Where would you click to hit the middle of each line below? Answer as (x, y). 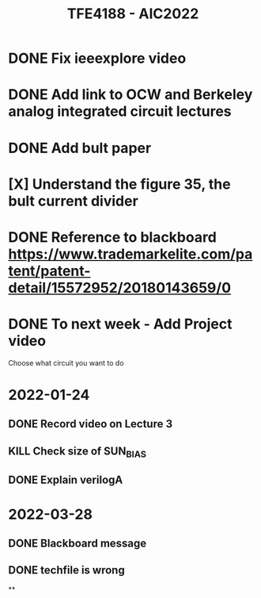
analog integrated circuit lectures (120, 111)
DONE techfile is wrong (66, 571)
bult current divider (73, 201)
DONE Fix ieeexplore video (97, 58)
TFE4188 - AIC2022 (133, 14)
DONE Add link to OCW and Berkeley (130, 95)
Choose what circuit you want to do (66, 362)
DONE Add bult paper (80, 148)
